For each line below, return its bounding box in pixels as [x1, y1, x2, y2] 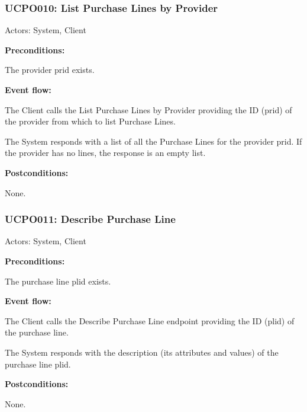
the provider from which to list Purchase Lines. [5, 115, 176, 127]
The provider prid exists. [5, 63, 95, 76]
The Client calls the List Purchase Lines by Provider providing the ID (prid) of [5, 103, 292, 116]
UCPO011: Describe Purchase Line [5, 212, 176, 226]
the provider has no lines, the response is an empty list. [5, 146, 206, 159]
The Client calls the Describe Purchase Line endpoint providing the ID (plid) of [5, 314, 295, 327]
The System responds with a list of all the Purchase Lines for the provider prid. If [5, 135, 302, 147]
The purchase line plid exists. [5, 274, 111, 287]
